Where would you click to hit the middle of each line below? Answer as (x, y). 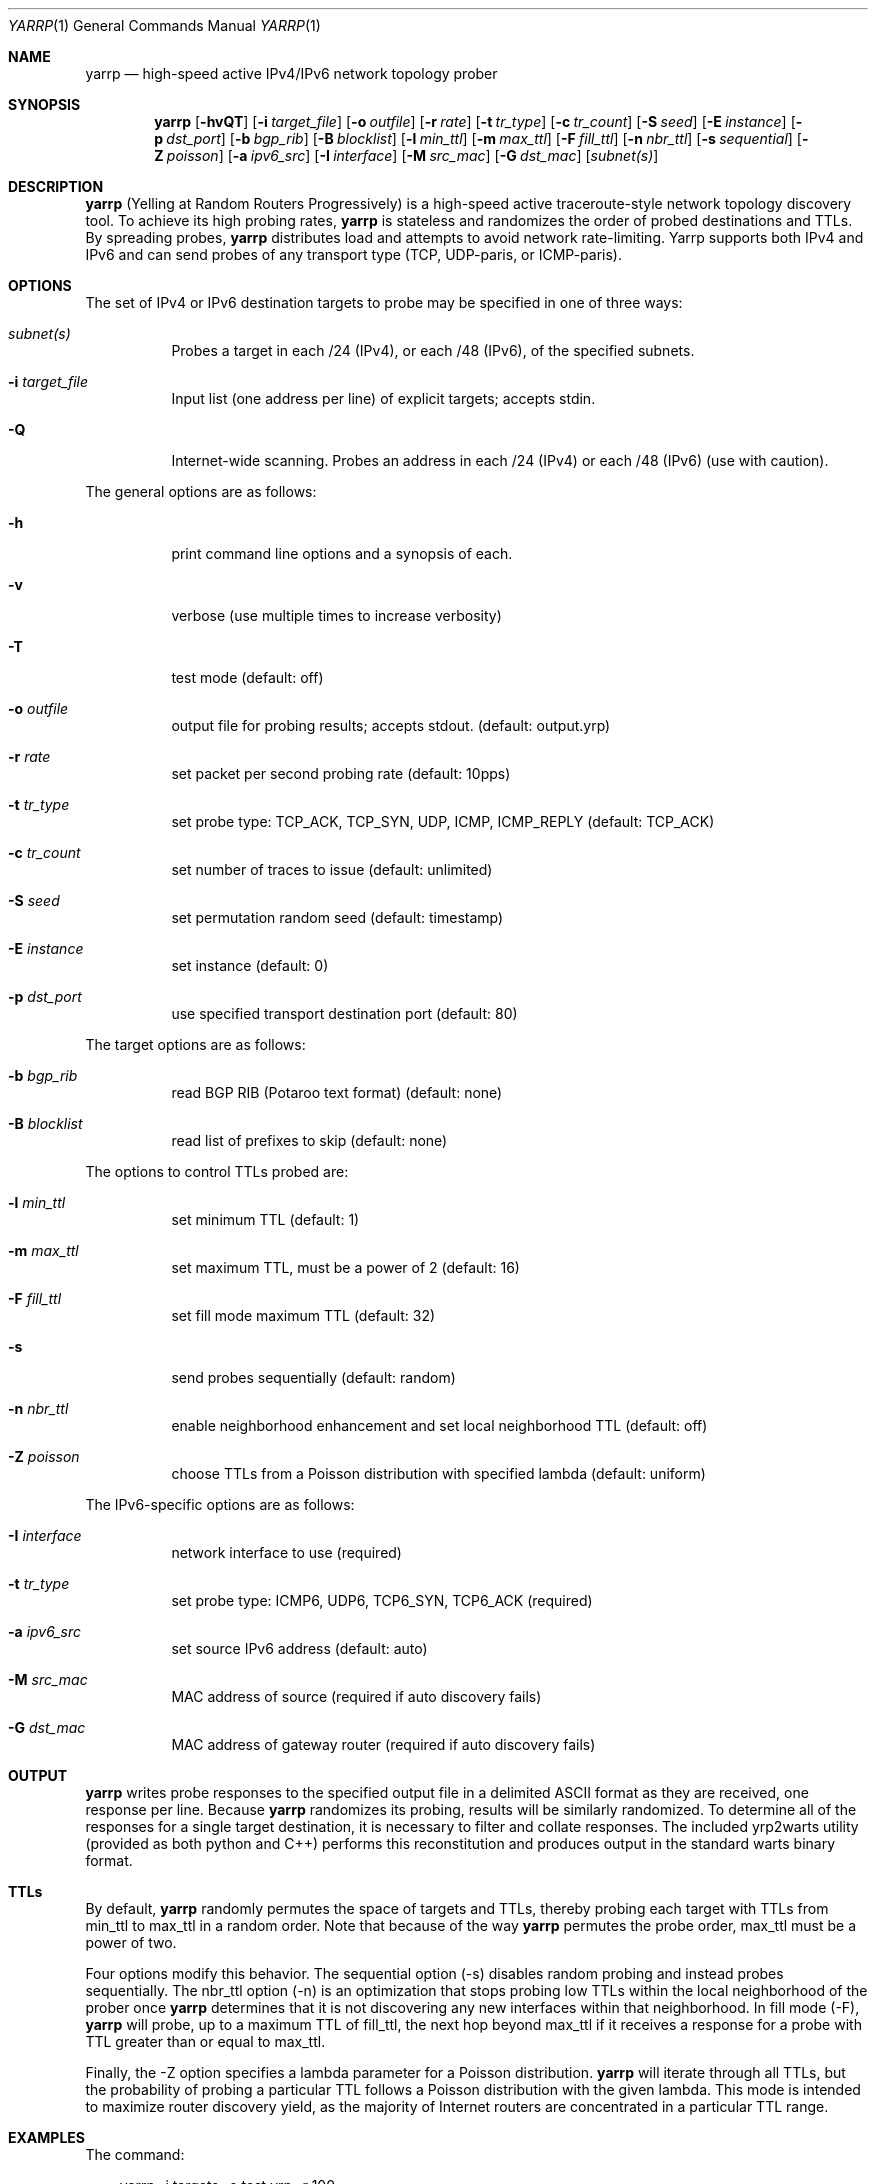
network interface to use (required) (286, 1552)
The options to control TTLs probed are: (217, 1171)
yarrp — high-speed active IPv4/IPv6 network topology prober (291, 73)
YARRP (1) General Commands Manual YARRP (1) (164, 25)
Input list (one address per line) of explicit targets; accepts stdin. (383, 398)
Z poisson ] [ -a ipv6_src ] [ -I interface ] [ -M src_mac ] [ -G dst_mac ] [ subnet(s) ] (406, 155)
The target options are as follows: (195, 1044)
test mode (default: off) (247, 677)
